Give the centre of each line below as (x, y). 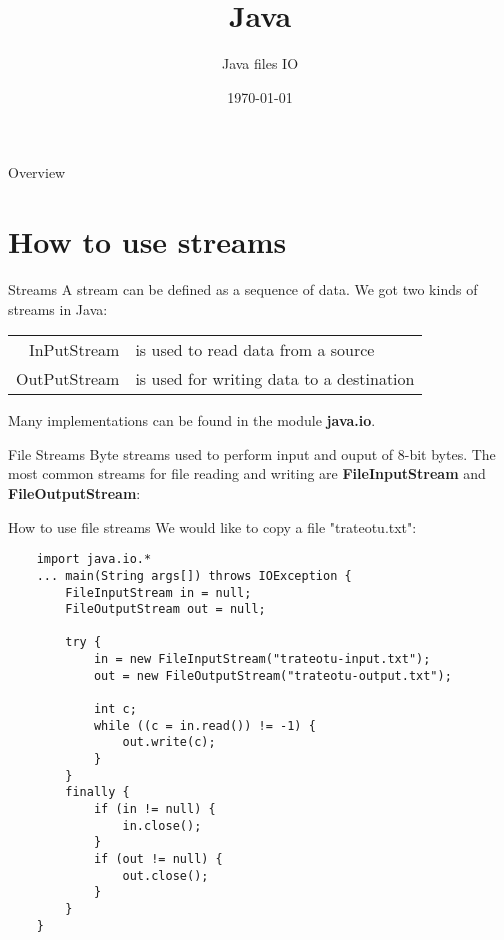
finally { (97, 792)
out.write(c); (169, 742)
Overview (37, 172)
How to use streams (147, 241)
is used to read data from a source (255, 350)
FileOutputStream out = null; (165, 609)
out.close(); (165, 875)
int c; (115, 709)
